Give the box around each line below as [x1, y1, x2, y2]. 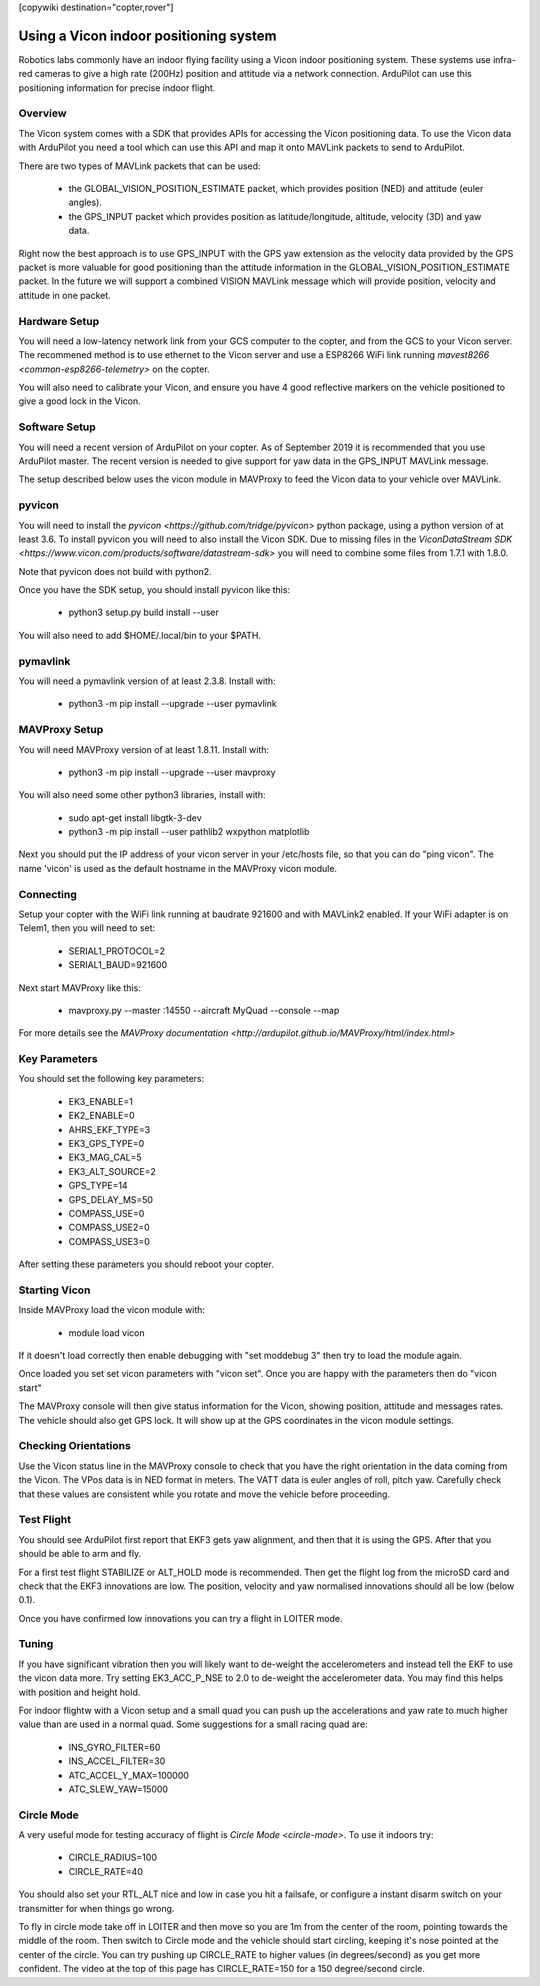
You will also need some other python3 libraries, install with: [18, 789, 266, 801]
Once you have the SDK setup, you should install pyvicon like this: [18, 584, 290, 596]
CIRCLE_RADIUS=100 [68, 1851, 157, 1864]
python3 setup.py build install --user [68, 606, 220, 619]
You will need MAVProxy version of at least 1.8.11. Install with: [18, 743, 270, 755]
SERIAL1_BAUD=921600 [68, 959, 168, 971]
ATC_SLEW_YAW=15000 [68, 1783, 169, 1795]
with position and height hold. [18, 1686, 141, 1698]
